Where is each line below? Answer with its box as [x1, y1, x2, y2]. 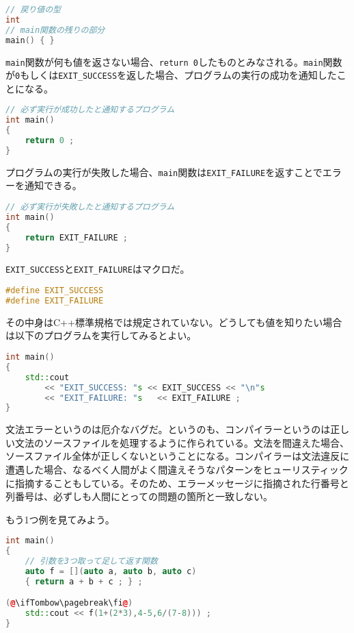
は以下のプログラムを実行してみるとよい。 [5, 328, 197, 343]
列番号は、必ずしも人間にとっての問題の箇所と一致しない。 [5, 489, 273, 504]
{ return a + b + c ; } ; [25, 576, 143, 586]
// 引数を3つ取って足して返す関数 [25, 556, 158, 567]
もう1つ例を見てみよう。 [5, 512, 115, 526]
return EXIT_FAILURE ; [25, 232, 128, 243]
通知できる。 [24, 178, 82, 193]
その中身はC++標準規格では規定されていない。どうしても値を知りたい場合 [5, 314, 342, 329]
